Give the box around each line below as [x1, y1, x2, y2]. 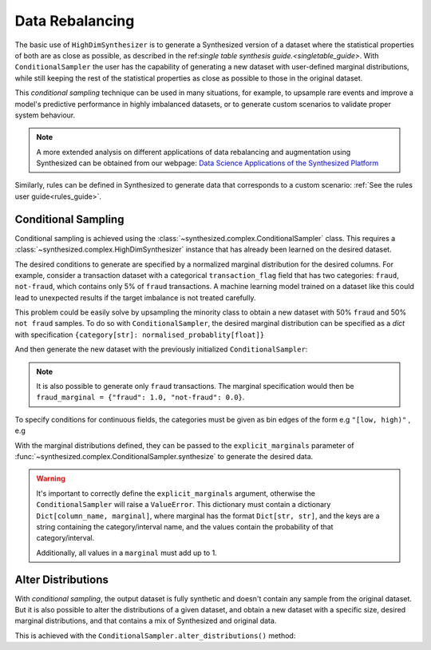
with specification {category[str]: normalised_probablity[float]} [14, 330, 265, 339]
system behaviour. [14, 110, 76, 120]
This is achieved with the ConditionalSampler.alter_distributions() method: [14, 631, 296, 640]
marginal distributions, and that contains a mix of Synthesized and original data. [14, 616, 277, 626]
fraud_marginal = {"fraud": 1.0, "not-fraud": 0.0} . [36, 392, 245, 402]
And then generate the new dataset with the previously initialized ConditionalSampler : [14, 344, 308, 355]
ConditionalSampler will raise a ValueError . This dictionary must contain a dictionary [36, 500, 331, 509]
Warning [36, 474, 65, 483]
